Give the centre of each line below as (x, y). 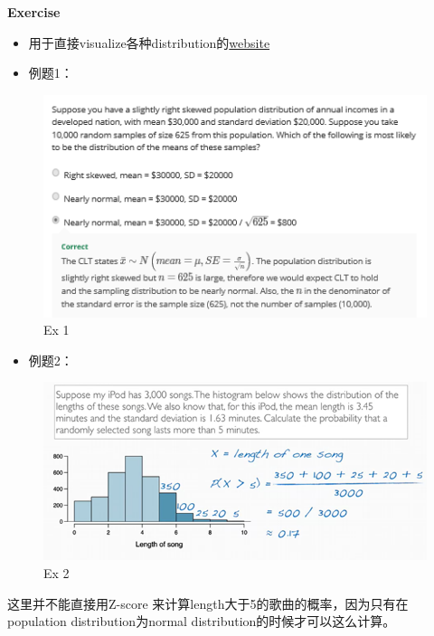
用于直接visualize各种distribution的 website (149, 42)
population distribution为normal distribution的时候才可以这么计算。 (202, 621)
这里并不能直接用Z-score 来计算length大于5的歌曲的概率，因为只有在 (208, 603)
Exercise (34, 12)
